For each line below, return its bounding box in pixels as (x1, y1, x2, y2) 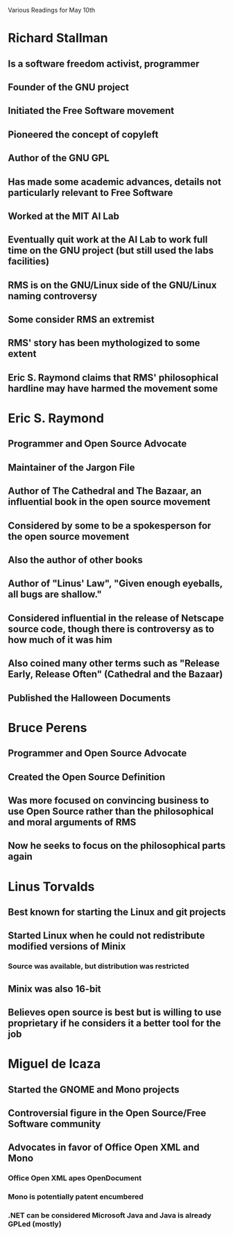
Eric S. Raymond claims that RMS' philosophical (8, 372, 219, 383)
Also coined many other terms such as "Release (8, 658, 221, 670)
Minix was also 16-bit (8, 983, 101, 995)
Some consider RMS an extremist (8, 314, 155, 326)
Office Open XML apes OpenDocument (8, 1173, 141, 1183)
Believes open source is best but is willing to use (8, 1006, 222, 1018)
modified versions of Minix (8, 940, 126, 952)
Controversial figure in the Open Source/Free (8, 1107, 207, 1119)
